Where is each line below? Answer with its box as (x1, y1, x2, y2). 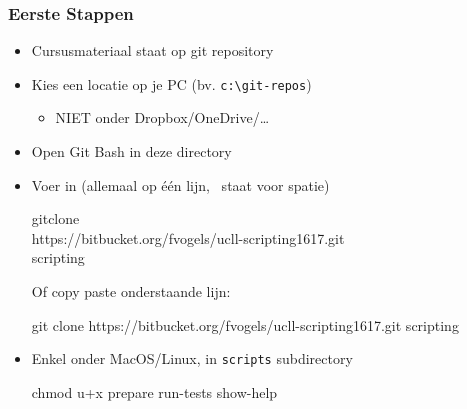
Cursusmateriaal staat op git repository (31, 40, 274, 61)
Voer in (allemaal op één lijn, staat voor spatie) (31, 174, 330, 195)
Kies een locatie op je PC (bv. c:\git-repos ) (31, 73, 312, 94)
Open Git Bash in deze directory (31, 141, 232, 162)
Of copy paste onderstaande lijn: (31, 281, 231, 302)
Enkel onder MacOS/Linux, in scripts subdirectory (31, 348, 353, 369)
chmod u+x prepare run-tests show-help (31, 381, 278, 402)
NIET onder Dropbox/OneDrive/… (55, 107, 270, 128)
